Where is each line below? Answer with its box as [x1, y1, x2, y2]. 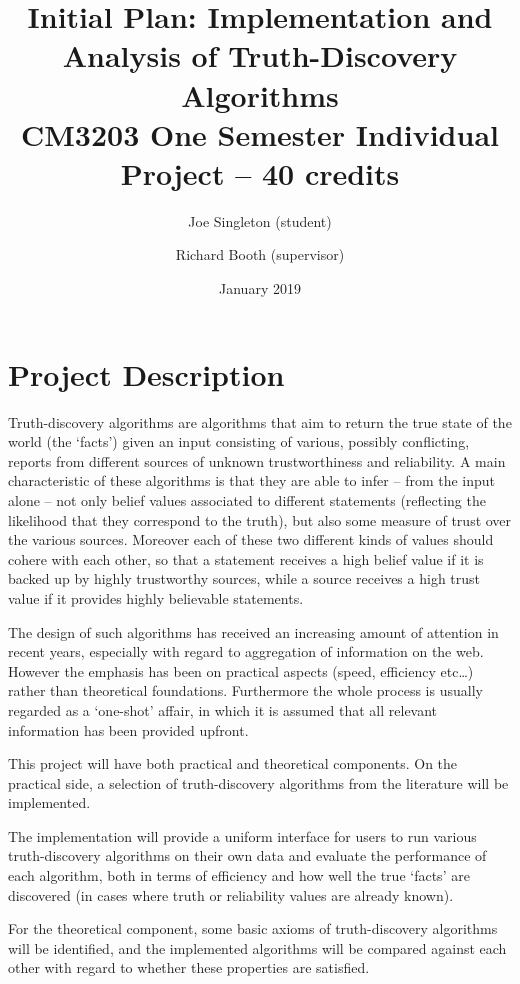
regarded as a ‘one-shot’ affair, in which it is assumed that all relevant [8, 699, 438, 720]
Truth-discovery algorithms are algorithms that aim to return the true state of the [8, 411, 512, 432]
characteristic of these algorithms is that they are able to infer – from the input [8, 470, 496, 491]
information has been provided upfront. [8, 719, 249, 740]
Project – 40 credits [120, 152, 400, 193]
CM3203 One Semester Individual [21, 113, 499, 154]
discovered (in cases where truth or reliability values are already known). [8, 884, 454, 905]
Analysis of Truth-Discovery [62, 35, 458, 76]
